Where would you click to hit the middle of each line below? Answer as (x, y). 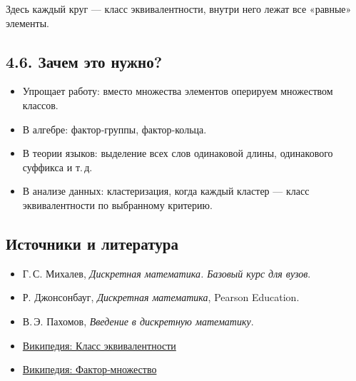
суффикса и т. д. (57, 167)
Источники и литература (92, 243)
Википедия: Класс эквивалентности (99, 345)
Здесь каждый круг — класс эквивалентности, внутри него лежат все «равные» (179, 9)
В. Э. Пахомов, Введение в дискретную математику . (138, 321)
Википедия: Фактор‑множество (90, 369)
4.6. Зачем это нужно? (84, 61)
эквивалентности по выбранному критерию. (117, 204)
